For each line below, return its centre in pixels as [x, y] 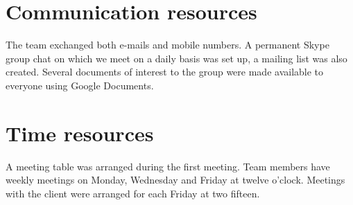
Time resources [80, 133]
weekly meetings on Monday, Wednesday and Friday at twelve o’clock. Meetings [175, 180]
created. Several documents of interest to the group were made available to [165, 72]
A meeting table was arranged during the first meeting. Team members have [168, 166]
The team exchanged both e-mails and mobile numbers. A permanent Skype [167, 45]
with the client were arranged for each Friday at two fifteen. [133, 193]
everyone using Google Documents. [80, 85]
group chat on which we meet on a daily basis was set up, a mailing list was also [176, 58]
